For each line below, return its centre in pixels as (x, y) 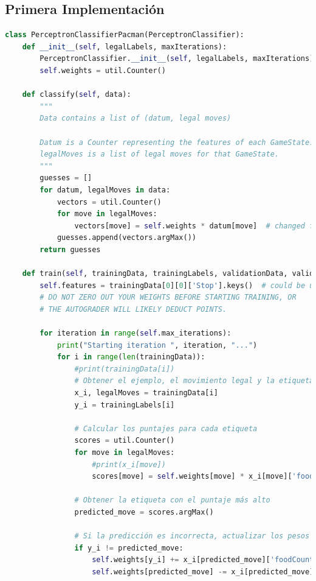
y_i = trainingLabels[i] (125, 405)
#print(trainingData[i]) (125, 369)
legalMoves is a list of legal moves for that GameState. (160, 154)
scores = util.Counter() (125, 441)
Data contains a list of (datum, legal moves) (136, 118)
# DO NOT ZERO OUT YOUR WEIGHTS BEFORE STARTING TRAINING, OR (168, 298)
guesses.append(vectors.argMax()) (126, 238)
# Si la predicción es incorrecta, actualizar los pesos (192, 536)
